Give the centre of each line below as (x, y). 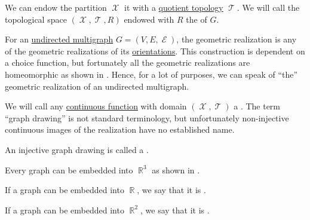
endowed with (149, 19)
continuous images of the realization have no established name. (120, 129)
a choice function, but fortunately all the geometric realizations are (128, 62)
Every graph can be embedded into (69, 169)
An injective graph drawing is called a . (77, 149)
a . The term (257, 106)
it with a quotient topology (174, 7)
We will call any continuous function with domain (96, 106)
